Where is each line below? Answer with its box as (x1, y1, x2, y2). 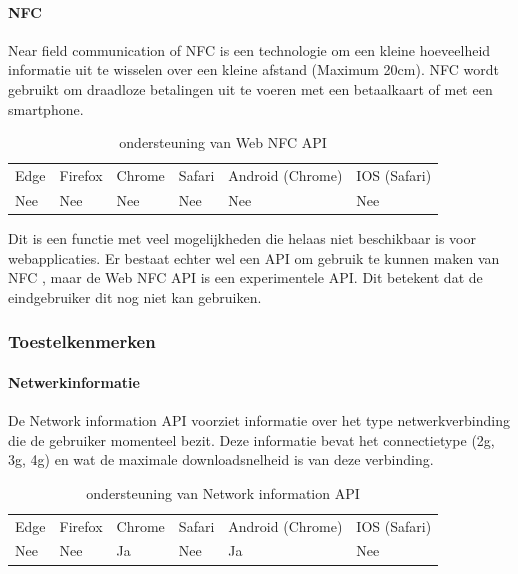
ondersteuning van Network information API (86, 482, 360, 503)
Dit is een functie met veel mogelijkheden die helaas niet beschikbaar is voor (8, 227, 476, 248)
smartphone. (8, 98, 84, 119)
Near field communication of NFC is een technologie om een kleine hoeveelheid (8, 39, 491, 60)
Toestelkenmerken (8, 329, 156, 354)
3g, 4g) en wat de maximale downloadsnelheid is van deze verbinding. (8, 449, 434, 470)
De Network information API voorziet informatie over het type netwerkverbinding (8, 409, 510, 430)
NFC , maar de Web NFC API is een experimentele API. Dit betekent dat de (8, 267, 483, 288)
